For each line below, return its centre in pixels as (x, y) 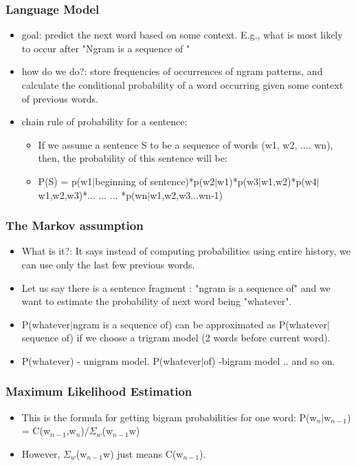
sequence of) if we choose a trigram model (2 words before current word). (176, 338)
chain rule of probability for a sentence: (104, 121)
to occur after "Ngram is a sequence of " (106, 48)
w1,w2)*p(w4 (289, 181)
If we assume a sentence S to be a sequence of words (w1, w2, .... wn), (186, 144)
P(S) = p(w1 (65, 181)
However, (41, 453)
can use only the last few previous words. (108, 264)
